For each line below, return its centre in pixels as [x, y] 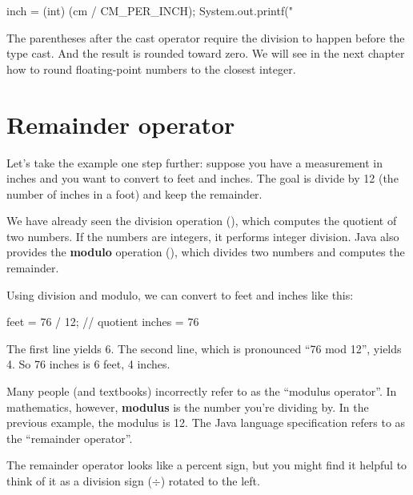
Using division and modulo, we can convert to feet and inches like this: [180, 294]
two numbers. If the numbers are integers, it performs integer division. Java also [203, 236]
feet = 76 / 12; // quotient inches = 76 [103, 322]
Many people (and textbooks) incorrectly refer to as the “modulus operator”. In [202, 391]
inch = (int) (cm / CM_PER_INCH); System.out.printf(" [150, 10]
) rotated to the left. [210, 481]
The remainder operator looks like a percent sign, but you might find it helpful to [207, 465]
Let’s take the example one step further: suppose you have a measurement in [195, 162]
